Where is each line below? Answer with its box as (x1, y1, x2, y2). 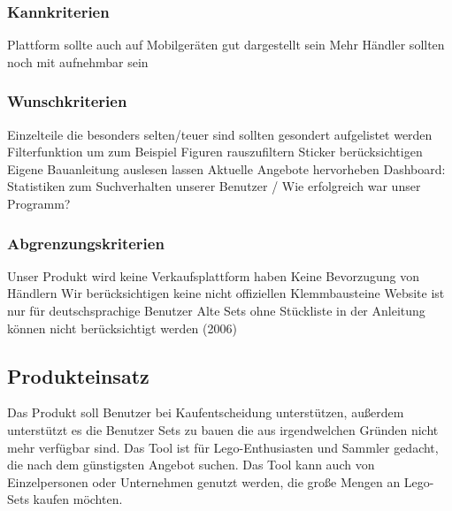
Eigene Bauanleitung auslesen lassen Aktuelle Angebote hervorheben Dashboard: (7, 159, 446, 178)
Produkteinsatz (7, 362, 149, 389)
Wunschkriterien (7, 90, 127, 112)
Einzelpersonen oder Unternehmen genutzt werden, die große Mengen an (7, 472, 401, 491)
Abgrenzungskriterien (7, 232, 165, 254)
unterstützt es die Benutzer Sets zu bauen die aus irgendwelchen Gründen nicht (7, 420, 439, 439)
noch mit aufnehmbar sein (7, 52, 149, 71)
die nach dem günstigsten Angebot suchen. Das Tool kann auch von (7, 455, 375, 474)
